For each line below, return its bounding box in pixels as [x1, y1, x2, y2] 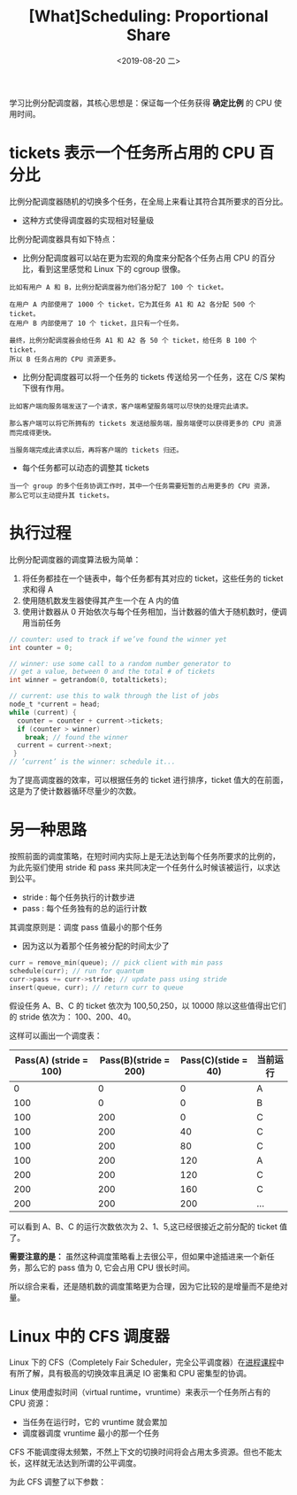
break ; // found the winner [25, 732, 128, 741]
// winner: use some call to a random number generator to [9, 659, 232, 668]
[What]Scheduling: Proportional [28, 6, 269, 27]
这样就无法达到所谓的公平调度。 [24, 1458, 141, 1468]
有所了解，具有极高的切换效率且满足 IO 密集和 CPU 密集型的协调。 [9, 1368, 252, 1379]
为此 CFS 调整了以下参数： [9, 1476, 107, 1487]
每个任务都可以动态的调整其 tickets [21, 462, 150, 473]
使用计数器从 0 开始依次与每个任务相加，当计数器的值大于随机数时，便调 [21, 606, 287, 616]
